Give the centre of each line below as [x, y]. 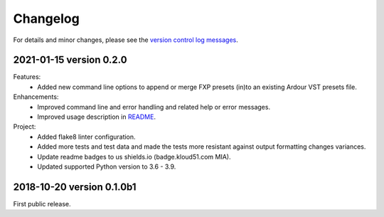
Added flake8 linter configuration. [86, 137]
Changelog [46, 18]
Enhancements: [36, 97]
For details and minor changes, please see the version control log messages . [126, 40]
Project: [25, 127]
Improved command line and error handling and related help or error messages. [154, 107]
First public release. [42, 203]
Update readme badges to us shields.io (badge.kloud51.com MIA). [134, 157]
